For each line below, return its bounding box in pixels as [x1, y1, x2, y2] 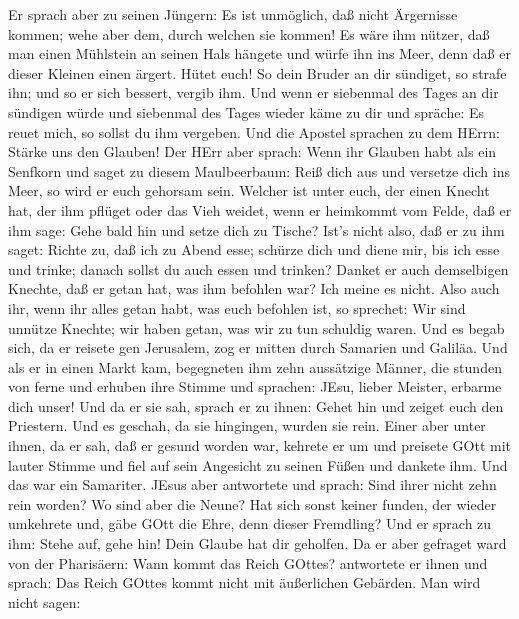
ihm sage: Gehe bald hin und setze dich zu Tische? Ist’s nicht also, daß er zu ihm [8, 219, 505, 240]
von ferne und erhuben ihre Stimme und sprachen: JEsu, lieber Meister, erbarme [8, 376, 502, 397]
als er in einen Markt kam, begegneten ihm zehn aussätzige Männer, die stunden [8, 356, 502, 377]
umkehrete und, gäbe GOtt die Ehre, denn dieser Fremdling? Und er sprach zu [8, 513, 492, 534]
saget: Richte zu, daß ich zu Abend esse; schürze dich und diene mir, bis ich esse [8, 239, 500, 260]
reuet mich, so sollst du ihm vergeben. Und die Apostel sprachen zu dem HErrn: [8, 121, 500, 142]
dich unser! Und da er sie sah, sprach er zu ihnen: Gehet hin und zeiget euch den [8, 395, 504, 416]
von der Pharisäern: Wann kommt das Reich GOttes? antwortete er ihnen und [8, 552, 488, 573]
